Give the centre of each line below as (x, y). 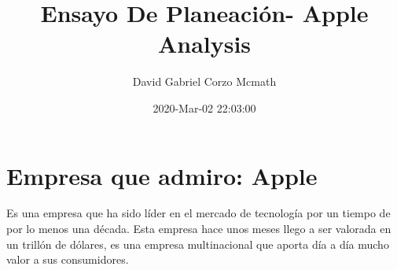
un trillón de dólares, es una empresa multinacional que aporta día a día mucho (198, 244)
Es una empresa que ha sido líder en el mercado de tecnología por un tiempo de (198, 213)
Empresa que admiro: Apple (162, 175)
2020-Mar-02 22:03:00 (204, 107)
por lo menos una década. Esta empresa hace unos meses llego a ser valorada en (199, 229)
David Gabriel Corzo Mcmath (204, 81)
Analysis (204, 44)
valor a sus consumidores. (68, 259)
